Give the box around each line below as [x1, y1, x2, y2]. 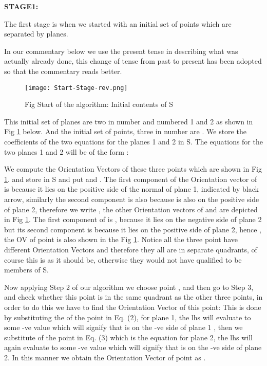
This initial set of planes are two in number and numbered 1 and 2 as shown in [4, 116, 253, 126]
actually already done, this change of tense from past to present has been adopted [4, 56, 262, 66]
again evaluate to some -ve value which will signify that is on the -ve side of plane [4, 342, 262, 353]
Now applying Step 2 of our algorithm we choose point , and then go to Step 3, [4, 281, 254, 292]
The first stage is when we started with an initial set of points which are [4, 18, 232, 29]
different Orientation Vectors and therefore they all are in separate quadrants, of [4, 244, 257, 254]
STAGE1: [4, 1, 39, 11]
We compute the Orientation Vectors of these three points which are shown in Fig [4, 163, 262, 174]
